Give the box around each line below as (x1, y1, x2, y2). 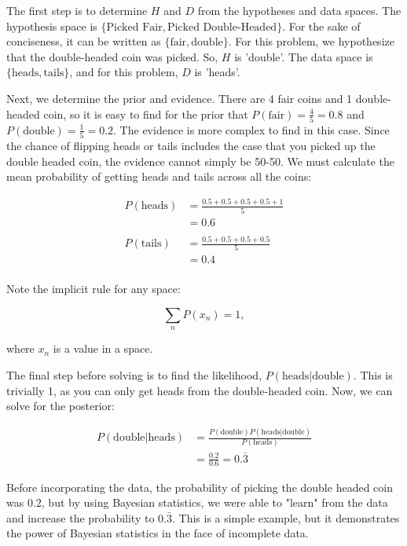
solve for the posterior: (6, 398, 115, 414)
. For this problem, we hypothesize (228, 33, 394, 49)
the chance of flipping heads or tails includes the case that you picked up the (6, 137, 376, 154)
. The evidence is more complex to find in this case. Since (113, 121, 390, 137)
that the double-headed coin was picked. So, (6, 48, 218, 64)
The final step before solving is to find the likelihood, (6, 366, 262, 383)
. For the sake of (282, 17, 361, 34)
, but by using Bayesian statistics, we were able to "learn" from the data (41, 494, 388, 511)
